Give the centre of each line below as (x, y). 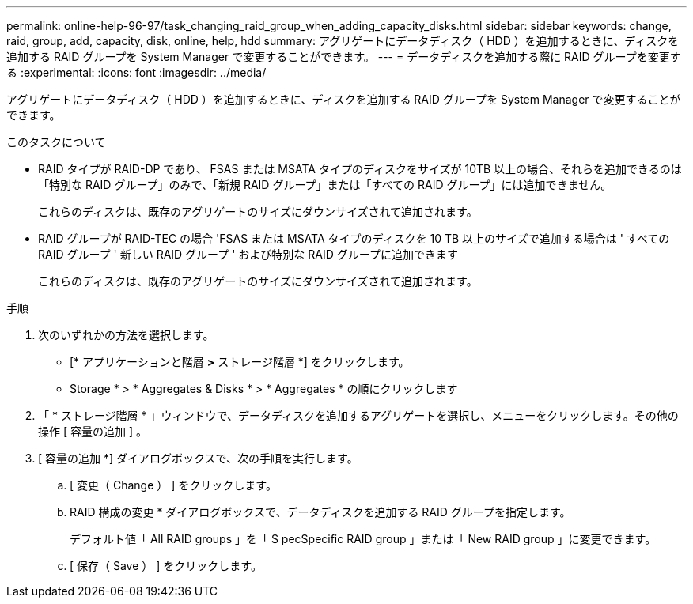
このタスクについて (56, 142)
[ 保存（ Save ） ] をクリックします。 (166, 566)
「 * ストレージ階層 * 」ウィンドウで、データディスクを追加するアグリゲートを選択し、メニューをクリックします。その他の (358, 415)
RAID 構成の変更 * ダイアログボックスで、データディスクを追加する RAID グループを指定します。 (320, 512)
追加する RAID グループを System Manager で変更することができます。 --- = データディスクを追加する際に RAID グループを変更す (344, 57)
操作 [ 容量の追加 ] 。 (93, 431)
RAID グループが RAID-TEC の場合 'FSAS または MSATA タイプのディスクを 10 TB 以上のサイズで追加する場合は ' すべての (354, 238)
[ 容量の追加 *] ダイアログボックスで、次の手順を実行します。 (198, 458)
